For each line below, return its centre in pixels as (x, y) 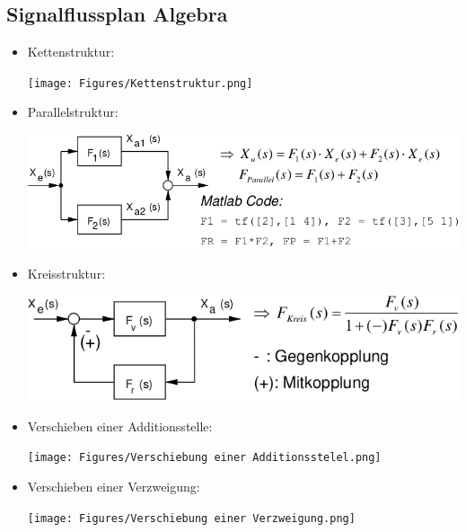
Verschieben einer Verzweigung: (114, 486)
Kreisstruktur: (66, 273)
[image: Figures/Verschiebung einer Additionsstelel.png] (204, 458)
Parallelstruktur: (73, 112)
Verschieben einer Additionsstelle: (120, 426)
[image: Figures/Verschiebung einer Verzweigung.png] (191, 518)
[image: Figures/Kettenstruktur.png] (140, 83)
